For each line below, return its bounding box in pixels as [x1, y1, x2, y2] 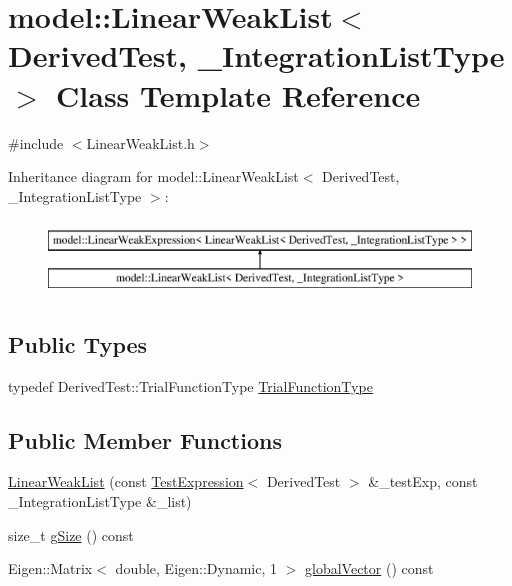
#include [8, 132, 64, 153]
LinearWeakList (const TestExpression [8, 471, 244, 492]
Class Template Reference [56, 74, 421, 115]
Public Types [8, 328, 148, 359]
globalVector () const [305, 558, 434, 579]
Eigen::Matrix [8, 558, 93, 579]
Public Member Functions [8, 424, 282, 455]
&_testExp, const [368, 471, 478, 492]
